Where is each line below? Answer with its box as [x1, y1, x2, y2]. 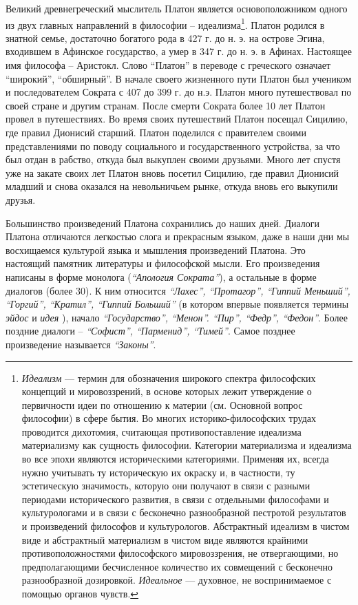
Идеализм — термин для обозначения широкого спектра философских [21, 370, 316, 385]
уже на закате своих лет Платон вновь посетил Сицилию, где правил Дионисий [6, 165, 339, 180]
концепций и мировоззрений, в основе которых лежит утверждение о [21, 384, 312, 399]
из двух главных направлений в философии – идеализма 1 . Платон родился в [6, 15, 325, 32]
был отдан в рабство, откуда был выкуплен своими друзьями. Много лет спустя [6, 152, 341, 167]
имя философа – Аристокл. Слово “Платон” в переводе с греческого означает [6, 58, 331, 72]
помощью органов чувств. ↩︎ [21, 586, 139, 600]
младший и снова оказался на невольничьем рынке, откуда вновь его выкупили [6, 179, 338, 193]
